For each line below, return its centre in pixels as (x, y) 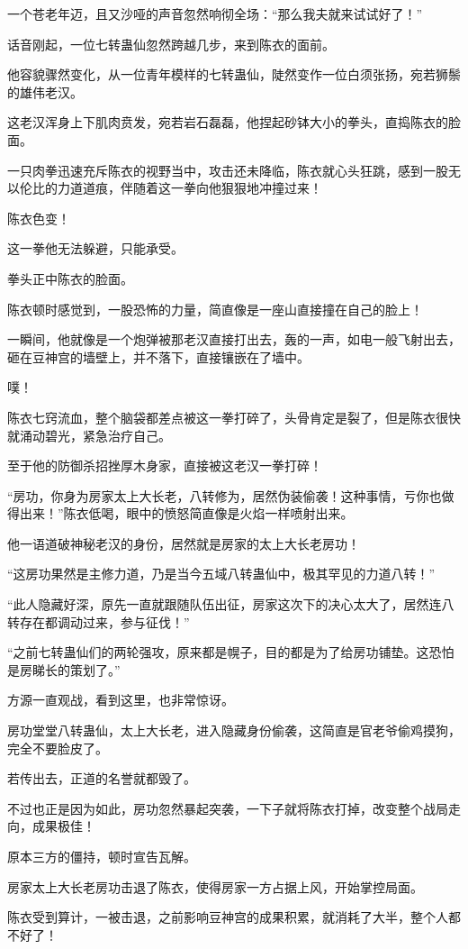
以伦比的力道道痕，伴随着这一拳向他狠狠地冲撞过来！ (165, 188)
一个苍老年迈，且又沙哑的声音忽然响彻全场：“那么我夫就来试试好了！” (215, 14)
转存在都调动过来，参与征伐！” (99, 621)
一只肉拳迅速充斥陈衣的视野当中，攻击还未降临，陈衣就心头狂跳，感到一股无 (234, 170)
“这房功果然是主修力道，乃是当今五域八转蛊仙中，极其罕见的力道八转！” (221, 574)
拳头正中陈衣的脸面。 (70, 278)
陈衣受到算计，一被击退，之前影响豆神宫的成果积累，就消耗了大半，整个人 (228, 917)
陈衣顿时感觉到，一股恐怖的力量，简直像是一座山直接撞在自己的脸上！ (215, 309)
